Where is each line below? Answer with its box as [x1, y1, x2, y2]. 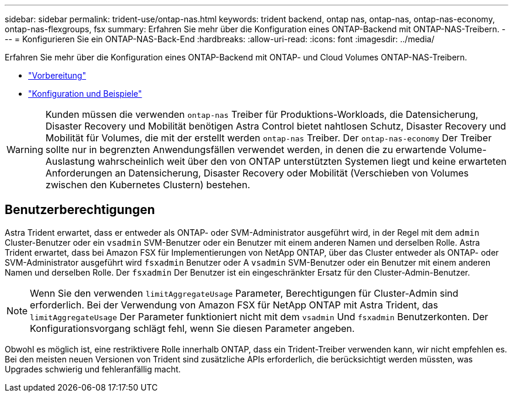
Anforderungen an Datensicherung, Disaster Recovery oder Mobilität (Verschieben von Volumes [45, 167, 469, 179]
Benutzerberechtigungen [5, 202, 155, 218]
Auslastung [45, 155, 95, 167]
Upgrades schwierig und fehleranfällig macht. [5, 364, 181, 374]
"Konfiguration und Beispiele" [28, 89, 142, 99]
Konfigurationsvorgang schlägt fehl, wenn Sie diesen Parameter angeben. [30, 322, 355, 334]
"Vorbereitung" [28, 70, 86, 80]
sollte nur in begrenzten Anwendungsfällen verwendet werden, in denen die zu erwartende [45, 144, 447, 155]
